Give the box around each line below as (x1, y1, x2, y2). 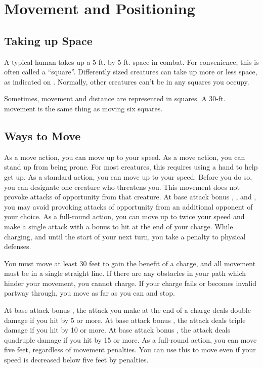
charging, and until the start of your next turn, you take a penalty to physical (4, 231, 246, 241)
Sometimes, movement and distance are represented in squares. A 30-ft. (4, 93, 226, 104)
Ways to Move (4, 128, 81, 143)
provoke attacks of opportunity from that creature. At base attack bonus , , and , (4, 191, 256, 202)
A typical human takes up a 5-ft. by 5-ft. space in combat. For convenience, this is (4, 56, 259, 67)
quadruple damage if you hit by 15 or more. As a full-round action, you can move (4, 334, 257, 345)
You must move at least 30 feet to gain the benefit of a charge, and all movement (4, 258, 256, 268)
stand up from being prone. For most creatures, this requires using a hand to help (4, 161, 258, 172)
